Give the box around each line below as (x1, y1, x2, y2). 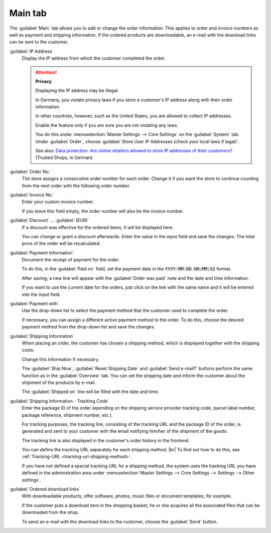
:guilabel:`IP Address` (9, 48, 54, 54)
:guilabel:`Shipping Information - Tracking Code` (9, 398, 109, 404)
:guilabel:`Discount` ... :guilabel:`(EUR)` (9, 217, 89, 223)
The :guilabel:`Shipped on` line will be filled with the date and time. (22, 389, 160, 395)
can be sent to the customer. (9, 39, 69, 45)
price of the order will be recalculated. (22, 241, 101, 247)
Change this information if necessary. (22, 356, 100, 362)
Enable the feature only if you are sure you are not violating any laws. (35, 122, 178, 128)
